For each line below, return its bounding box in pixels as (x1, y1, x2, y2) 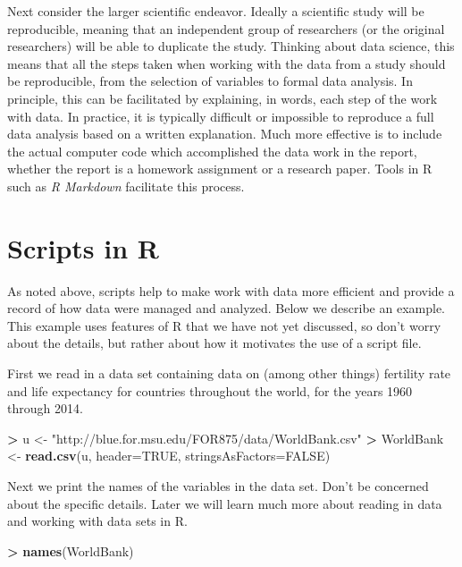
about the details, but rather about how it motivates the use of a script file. (7, 334, 422, 352)
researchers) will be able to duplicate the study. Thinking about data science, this (7, 37, 455, 55)
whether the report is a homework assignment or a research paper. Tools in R (7, 159, 433, 178)
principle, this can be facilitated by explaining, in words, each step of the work (7, 89, 438, 107)
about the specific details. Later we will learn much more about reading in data (7, 494, 442, 512)
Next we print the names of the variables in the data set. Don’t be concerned (7, 477, 429, 495)
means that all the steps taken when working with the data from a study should (7, 54, 446, 72)
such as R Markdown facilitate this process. (7, 176, 245, 195)
